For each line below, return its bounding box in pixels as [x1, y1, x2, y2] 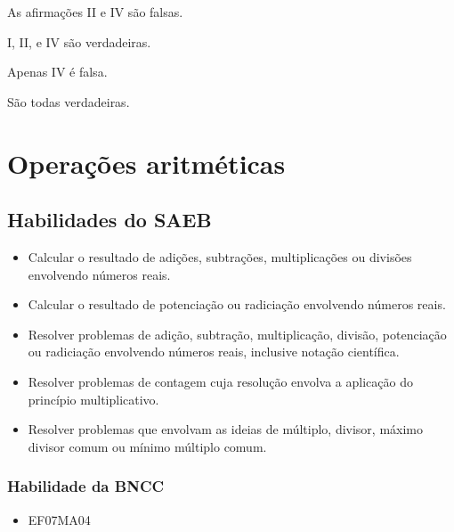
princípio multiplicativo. [28, 389, 159, 408]
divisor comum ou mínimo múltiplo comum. [28, 437, 267, 455]
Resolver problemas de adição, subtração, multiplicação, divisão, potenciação [28, 324, 447, 343]
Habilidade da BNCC [7, 475, 165, 497]
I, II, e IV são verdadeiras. [7, 32, 151, 51]
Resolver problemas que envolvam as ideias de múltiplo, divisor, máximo [28, 420, 424, 438]
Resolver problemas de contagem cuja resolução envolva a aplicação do [28, 372, 413, 390]
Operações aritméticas [7, 144, 286, 181]
